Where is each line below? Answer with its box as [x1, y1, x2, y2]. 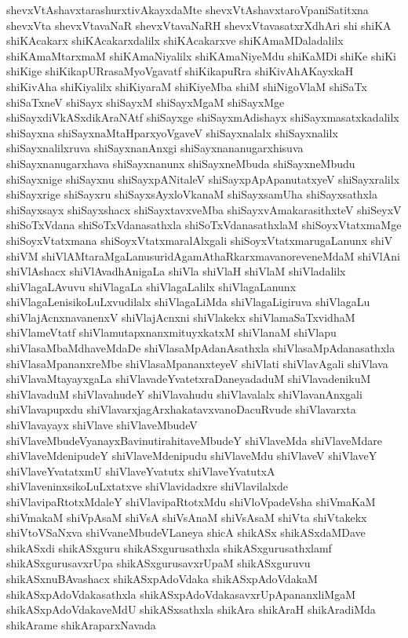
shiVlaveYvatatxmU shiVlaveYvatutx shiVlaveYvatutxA [6, 462, 275, 479]
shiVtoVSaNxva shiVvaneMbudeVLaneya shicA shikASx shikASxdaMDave [6, 524, 366, 541]
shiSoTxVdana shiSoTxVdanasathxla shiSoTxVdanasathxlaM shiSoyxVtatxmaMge [6, 217, 402, 233]
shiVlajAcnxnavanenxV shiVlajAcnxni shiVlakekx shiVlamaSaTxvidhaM [6, 308, 355, 325]
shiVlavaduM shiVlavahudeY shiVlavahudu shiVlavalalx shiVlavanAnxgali [6, 385, 362, 402]
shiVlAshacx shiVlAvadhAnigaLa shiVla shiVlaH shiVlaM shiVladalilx [6, 263, 346, 279]
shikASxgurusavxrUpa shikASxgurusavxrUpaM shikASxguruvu [6, 555, 311, 571]
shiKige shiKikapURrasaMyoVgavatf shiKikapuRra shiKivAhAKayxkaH [6, 63, 354, 79]
